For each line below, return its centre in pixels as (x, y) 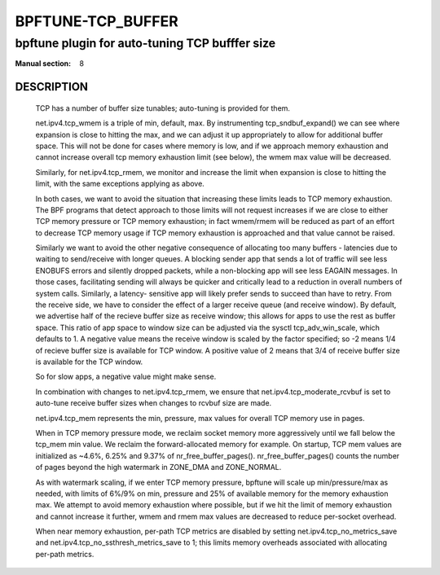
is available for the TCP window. (89, 362)
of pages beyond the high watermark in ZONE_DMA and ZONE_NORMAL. (158, 467)
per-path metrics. (65, 554)
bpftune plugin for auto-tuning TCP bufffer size (145, 43)
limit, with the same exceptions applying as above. (120, 184)
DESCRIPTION (52, 87)
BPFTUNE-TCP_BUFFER (97, 21)
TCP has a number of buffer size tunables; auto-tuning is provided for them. (163, 108)
